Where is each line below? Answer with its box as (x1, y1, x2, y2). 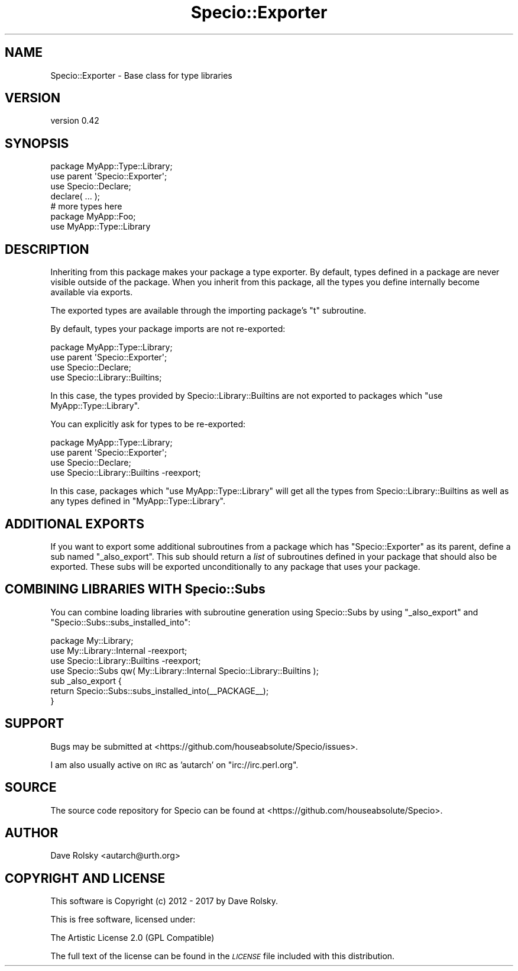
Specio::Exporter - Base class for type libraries (50, 70, 232, 80)
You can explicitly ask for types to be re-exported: (50, 419, 245, 430)
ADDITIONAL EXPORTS (5, 516, 145, 531)
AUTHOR (5, 825, 59, 840)
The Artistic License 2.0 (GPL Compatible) (50, 933, 215, 943)
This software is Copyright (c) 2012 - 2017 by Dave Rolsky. (50, 896, 279, 907)
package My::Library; (50, 635, 134, 646)
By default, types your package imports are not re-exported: (50, 324, 286, 334)
